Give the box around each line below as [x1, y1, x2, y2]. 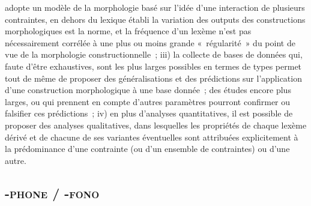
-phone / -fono [5, 183, 100, 202]
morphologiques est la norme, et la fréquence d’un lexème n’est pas [5, 25, 252, 37]
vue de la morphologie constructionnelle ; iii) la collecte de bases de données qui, [5, 48, 303, 61]
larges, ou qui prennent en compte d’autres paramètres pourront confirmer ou [5, 95, 291, 108]
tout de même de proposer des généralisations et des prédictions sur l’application [5, 71, 302, 84]
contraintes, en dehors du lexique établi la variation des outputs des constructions [5, 13, 306, 25]
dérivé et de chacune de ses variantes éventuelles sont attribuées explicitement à [5, 130, 298, 143]
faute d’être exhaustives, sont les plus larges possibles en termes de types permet [5, 59, 302, 72]
